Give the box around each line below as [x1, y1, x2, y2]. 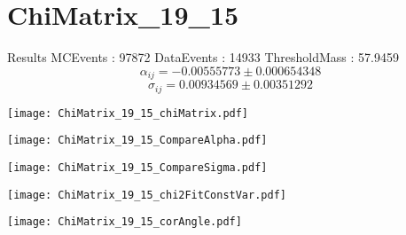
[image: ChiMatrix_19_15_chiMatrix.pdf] [7, 106, 249, 120]
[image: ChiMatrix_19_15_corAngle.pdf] [7, 215, 242, 229]
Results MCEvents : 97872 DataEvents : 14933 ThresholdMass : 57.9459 [7, 48, 399, 67]
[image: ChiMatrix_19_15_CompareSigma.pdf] [7, 161, 268, 174]
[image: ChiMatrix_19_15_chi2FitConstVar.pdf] [7, 188, 286, 201]
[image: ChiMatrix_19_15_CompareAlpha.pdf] [7, 134, 268, 147]
